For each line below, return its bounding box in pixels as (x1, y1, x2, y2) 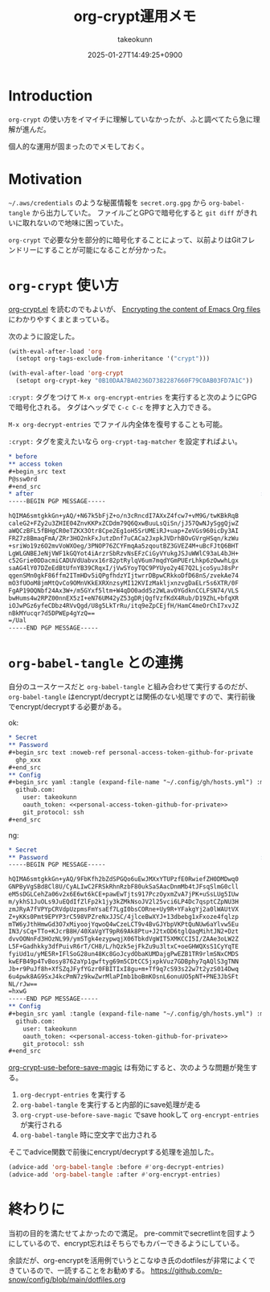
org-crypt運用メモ (73, 7, 197, 26)
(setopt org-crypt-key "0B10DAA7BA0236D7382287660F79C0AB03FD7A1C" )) (15, 377, 253, 385)
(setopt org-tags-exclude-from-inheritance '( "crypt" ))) (15, 355, 211, 363)
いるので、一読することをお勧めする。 (22, 1265, 149, 1275)
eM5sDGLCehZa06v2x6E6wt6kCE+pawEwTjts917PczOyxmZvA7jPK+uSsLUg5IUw (8, 890, 239, 898)
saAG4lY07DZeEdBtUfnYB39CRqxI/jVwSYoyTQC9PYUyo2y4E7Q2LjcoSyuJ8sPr (8, 564, 239, 572)
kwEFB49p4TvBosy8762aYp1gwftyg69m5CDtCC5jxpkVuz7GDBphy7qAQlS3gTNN (8, 958, 239, 966)
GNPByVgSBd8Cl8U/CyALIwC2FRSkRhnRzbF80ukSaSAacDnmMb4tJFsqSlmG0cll (8, 883, 239, 891)
